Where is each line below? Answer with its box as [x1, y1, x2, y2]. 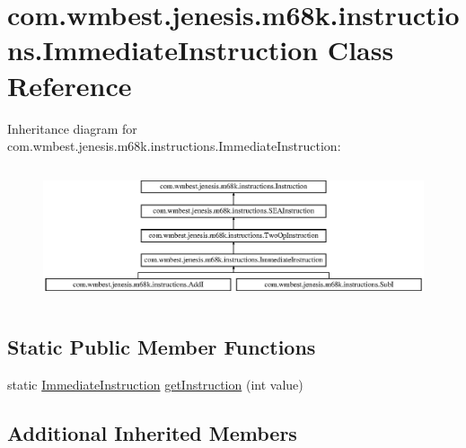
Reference [7, 66, 132, 103]
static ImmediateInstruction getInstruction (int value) [7, 375, 303, 394]
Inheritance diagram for [7, 119, 137, 137]
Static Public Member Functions [7, 333, 316, 361]
